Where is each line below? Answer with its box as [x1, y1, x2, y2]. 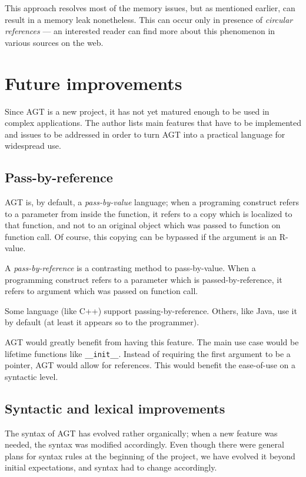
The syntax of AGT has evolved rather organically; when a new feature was [5, 426, 278, 439]
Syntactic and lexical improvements [5, 399, 225, 417]
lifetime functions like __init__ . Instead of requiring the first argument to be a [5, 347, 291, 359]
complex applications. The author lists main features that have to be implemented [5, 116, 301, 129]
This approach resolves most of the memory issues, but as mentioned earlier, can [5, 2, 295, 14]
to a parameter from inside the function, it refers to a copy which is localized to [5, 207, 292, 219]
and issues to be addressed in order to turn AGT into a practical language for [5, 128, 285, 140]
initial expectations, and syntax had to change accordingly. [5, 461, 217, 473]
